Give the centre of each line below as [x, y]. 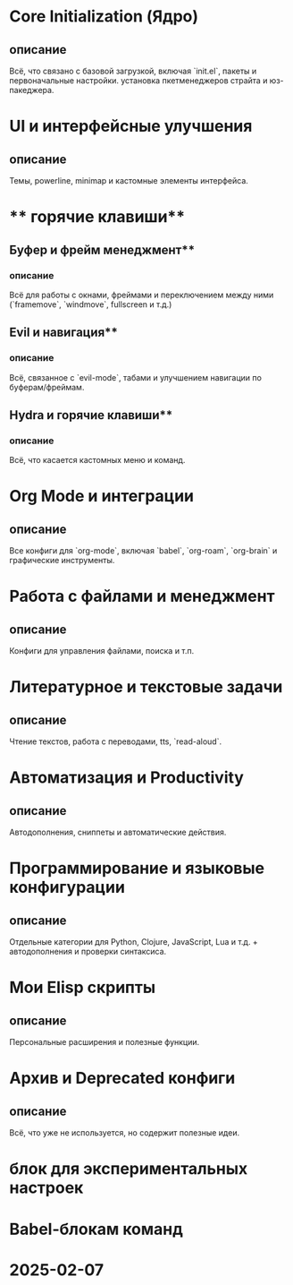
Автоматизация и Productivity [126, 778]
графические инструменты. [62, 561]
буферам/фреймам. [47, 387]
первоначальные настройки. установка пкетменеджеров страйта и [138, 81]
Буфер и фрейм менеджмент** [102, 249]
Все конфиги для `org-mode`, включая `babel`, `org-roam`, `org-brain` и [143, 551]
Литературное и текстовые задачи [146, 687]
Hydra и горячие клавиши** [91, 415]
